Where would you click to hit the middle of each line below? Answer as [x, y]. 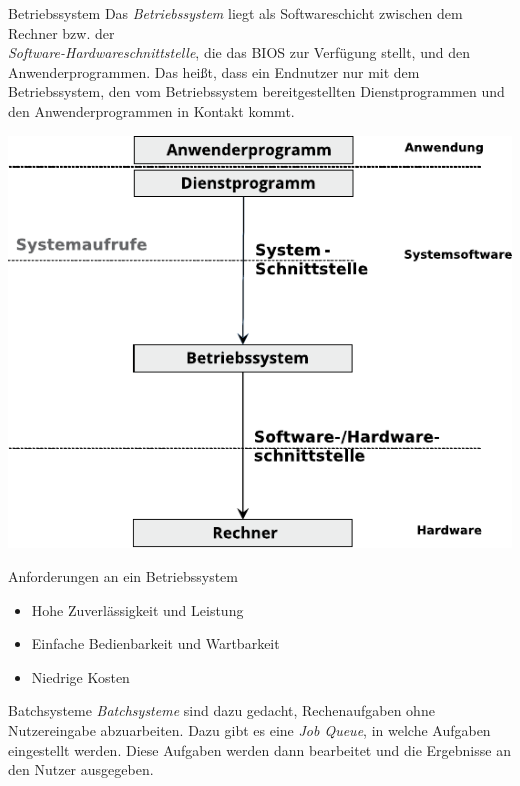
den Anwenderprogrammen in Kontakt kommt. [151, 110]
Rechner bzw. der [61, 32]
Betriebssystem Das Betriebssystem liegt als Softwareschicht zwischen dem [235, 13]
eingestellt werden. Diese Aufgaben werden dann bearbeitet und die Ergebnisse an [259, 749]
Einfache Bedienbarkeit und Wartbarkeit [155, 643]
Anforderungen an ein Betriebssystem [123, 576]
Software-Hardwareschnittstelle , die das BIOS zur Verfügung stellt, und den [239, 52]
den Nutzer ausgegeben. [81, 769]
